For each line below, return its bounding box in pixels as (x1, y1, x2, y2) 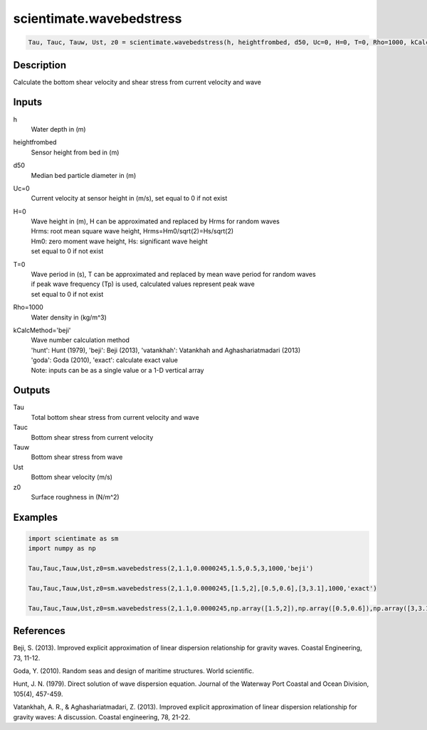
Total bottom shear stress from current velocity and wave (31, 413, 199, 421)
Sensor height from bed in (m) (31, 148, 120, 157)
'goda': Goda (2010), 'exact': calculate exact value (31, 356, 178, 364)
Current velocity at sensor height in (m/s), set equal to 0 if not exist (31, 194, 228, 203)
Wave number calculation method (31, 336, 130, 344)
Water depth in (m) (31, 125, 86, 133)
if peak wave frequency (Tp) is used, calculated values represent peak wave (31, 280, 255, 288)
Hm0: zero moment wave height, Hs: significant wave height (31, 237, 208, 245)
